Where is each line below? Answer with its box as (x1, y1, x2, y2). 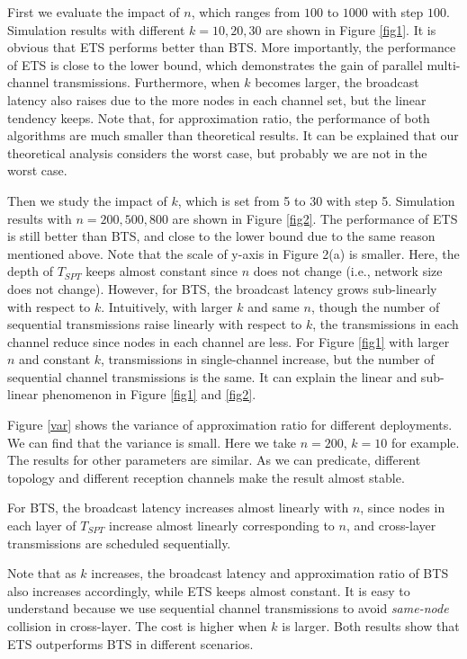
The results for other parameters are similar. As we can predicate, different (7, 450, 421, 469)
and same (247, 297, 300, 316)
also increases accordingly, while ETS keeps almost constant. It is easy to (7, 581, 410, 600)
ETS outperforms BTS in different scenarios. (7, 634, 254, 653)
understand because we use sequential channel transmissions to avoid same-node (7, 599, 449, 618)
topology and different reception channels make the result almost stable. (7, 468, 405, 486)
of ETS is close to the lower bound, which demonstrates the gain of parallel (7, 55, 423, 74)
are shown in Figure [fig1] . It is (265, 20, 436, 39)
